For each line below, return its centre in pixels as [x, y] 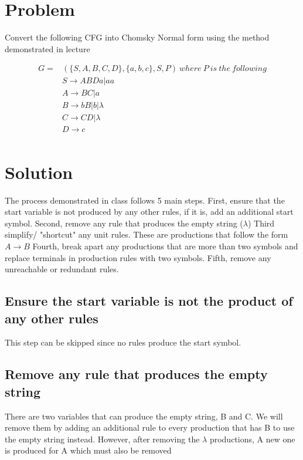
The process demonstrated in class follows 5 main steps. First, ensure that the [145, 200]
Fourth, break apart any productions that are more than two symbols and [165, 246]
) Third [261, 223]
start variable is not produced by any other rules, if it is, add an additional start [149, 212]
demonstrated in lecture [47, 48]
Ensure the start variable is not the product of [149, 301]
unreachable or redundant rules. [62, 269]
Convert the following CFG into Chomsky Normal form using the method [137, 37]
